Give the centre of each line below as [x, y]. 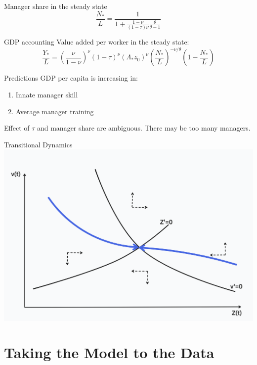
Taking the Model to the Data [109, 352]
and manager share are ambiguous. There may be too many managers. [144, 128]
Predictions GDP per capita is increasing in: [71, 78]
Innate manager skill [47, 95]
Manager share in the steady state [56, 6]
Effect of [17, 128]
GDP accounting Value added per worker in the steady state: [97, 42]
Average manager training [55, 111]
